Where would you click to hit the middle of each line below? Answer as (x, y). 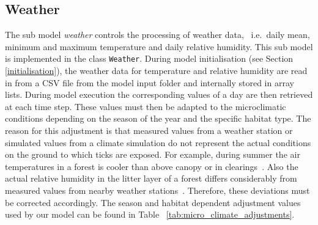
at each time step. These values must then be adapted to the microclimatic (146, 106)
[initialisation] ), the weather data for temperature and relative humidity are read (156, 71)
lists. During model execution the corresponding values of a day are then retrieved (159, 94)
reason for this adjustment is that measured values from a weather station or (149, 131)
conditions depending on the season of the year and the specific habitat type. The (158, 118)
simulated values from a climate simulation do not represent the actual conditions (158, 142)
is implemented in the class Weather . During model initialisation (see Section (149, 58)
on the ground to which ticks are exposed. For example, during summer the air (153, 154)
